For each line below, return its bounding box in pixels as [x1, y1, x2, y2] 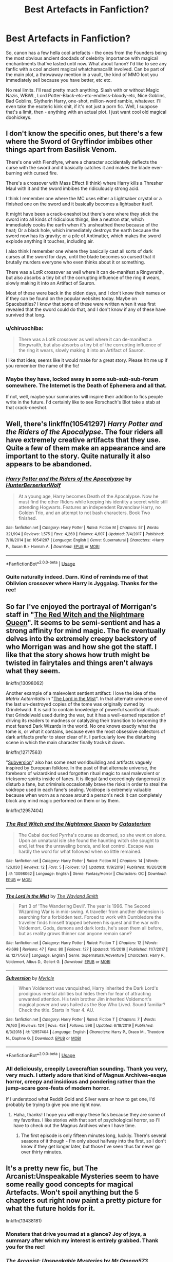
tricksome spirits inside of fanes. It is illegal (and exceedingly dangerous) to [6, 776, 166, 782]
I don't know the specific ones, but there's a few [6, 129, 163, 138]
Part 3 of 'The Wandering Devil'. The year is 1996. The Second [18, 903, 150, 909]
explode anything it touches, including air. [6, 238, 94, 244]
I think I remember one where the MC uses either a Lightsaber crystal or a [6, 195, 162, 201]
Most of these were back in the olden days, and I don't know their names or [6, 290, 166, 296]
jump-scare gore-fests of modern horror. [6, 1084, 110, 1092]
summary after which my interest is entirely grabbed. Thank [6, 1237, 159, 1244]
